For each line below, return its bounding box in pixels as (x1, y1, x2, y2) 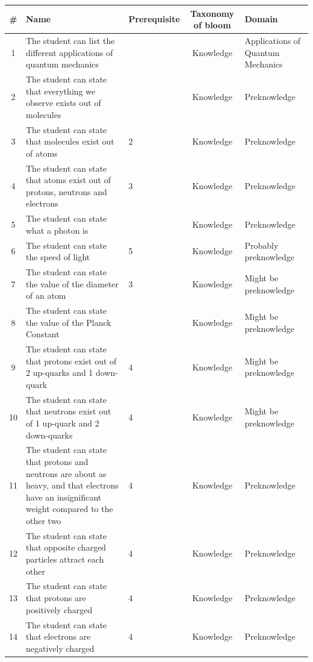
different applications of (26, 46, 113, 58)
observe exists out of (26, 96, 101, 109)
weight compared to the (26, 502, 113, 515)
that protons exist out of (26, 354, 117, 367)
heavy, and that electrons (26, 479, 119, 492)
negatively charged (26, 642, 95, 654)
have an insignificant (26, 490, 102, 503)
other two (26, 514, 61, 526)
